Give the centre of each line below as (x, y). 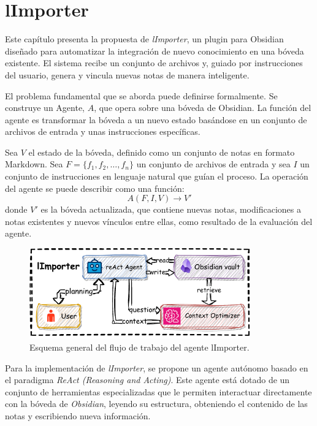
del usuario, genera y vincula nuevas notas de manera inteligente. (127, 74)
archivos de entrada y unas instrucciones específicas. (103, 131)
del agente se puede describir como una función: (95, 188)
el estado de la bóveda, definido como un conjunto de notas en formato (162, 152)
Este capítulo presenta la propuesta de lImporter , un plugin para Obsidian (144, 39)
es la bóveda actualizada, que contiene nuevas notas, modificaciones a (171, 209)
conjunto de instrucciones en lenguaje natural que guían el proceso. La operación (157, 176)
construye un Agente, (45, 108)
